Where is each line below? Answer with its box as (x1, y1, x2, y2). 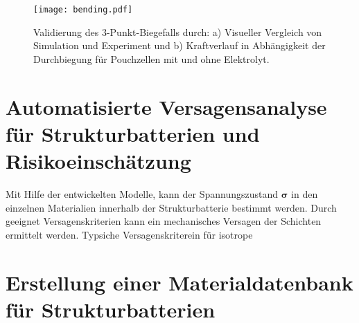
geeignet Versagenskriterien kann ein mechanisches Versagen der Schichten (6, 214, 322, 228)
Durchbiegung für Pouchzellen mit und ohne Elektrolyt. (33, 51, 270, 66)
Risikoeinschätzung (6, 147, 191, 174)
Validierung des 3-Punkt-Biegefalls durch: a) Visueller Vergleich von (33, 24, 322, 39)
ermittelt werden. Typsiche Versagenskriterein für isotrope (6, 227, 253, 241)
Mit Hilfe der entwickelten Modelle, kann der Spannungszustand (6, 186, 279, 201)
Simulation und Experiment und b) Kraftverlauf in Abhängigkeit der (33, 38, 326, 53)
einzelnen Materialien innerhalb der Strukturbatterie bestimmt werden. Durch (6, 200, 337, 214)
